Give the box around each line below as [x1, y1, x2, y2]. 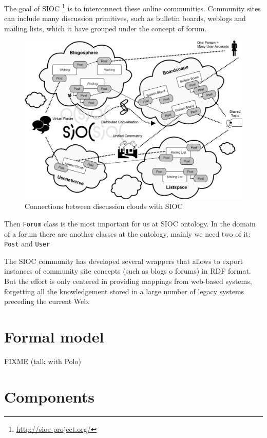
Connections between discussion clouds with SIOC [25, 201, 183, 212]
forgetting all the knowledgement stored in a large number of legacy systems [4, 285, 244, 296]
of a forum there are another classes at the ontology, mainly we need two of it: [4, 228, 251, 239]
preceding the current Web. [4, 296, 90, 307]
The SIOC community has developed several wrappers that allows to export [4, 255, 243, 266]
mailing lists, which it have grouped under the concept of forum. [4, 23, 207, 33]
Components [4, 386, 94, 407]
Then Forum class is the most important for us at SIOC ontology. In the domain [4, 218, 256, 228]
